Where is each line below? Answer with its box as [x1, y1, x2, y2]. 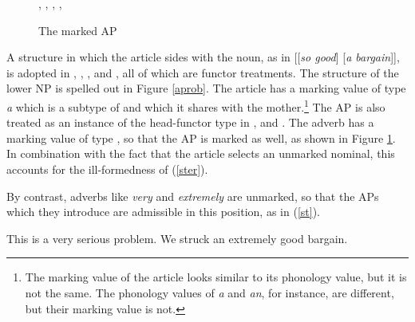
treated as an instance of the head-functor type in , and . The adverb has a [6, 114, 374, 131]
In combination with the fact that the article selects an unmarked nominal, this [6, 145, 395, 162]
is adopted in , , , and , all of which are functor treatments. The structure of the [6, 64, 399, 80]
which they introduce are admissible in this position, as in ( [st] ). [6, 203, 320, 220]
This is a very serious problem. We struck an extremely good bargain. [6, 230, 348, 246]
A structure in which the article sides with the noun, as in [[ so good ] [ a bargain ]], [6, 49, 400, 65]
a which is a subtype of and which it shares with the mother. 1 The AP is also [6, 96, 385, 115]
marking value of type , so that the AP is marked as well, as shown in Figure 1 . [6, 129, 396, 146]
